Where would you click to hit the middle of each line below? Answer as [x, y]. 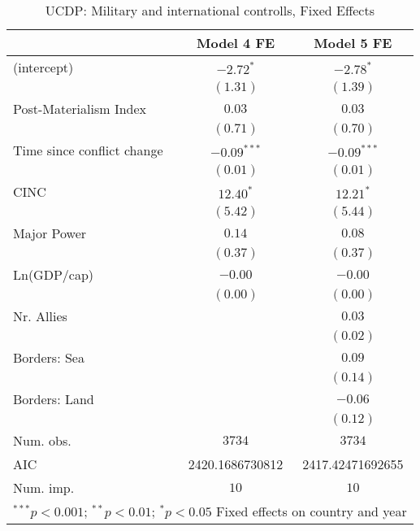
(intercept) [43, 67]
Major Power [50, 233]
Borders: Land [54, 399]
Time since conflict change [88, 150]
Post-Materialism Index [80, 109]
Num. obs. [42, 440]
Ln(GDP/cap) [54, 274]
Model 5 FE [353, 43]
